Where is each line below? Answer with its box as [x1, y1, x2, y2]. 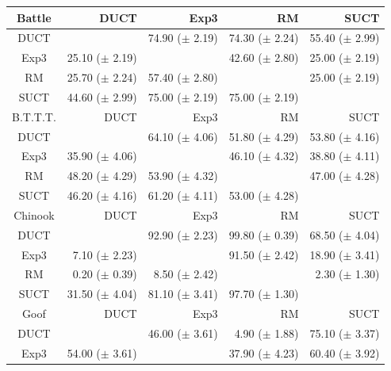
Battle [17, 9, 52, 25]
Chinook [13, 206, 55, 223]
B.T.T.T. [12, 108, 56, 124]
